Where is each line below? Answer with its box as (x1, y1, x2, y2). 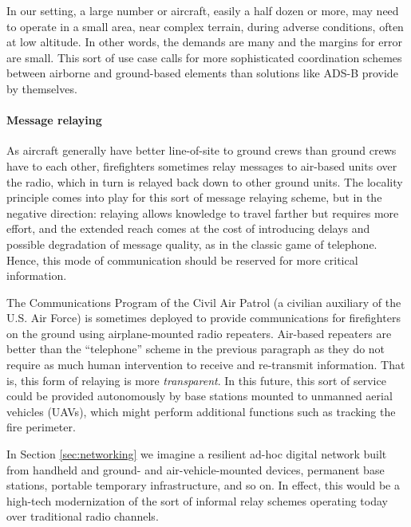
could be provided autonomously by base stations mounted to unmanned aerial (6, 387, 393, 404)
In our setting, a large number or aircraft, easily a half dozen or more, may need (6, 2, 399, 18)
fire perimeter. (6, 419, 76, 435)
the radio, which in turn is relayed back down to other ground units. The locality (6, 173, 403, 190)
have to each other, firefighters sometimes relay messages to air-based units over (6, 157, 397, 174)
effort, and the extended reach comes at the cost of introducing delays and (6, 220, 370, 237)
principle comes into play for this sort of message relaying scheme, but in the (6, 189, 382, 206)
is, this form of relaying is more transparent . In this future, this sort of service (6, 372, 386, 388)
